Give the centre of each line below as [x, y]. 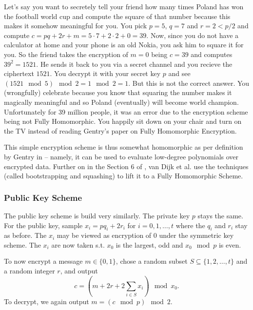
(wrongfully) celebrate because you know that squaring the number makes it [118, 92]
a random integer [29, 271]
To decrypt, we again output [47, 301]
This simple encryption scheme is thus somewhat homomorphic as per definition [124, 147]
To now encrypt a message [43, 261]
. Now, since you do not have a [193, 35]
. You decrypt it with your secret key [105, 73]
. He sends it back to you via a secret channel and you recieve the [134, 64]
